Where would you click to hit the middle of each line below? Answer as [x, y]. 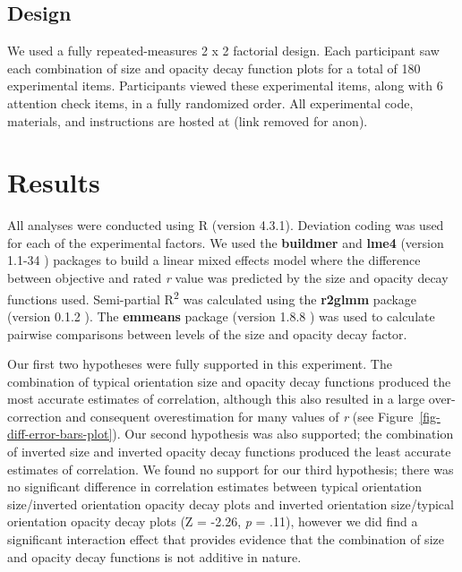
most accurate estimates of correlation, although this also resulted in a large [216, 399]
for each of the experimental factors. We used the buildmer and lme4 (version [226, 242]
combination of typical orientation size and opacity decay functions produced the [229, 381]
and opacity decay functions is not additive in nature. [154, 556]
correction [34, 416]
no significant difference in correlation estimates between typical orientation [215, 487]
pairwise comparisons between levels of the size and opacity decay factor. [207, 333]
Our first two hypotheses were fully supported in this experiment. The [200, 364]
